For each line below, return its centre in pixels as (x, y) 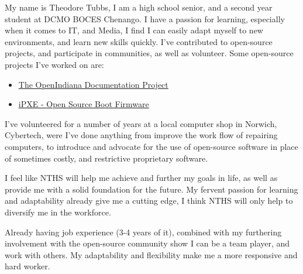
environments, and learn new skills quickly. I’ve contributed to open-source (139, 41)
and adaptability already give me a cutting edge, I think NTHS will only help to (149, 201)
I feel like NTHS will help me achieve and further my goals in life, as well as (141, 178)
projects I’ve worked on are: (54, 64)
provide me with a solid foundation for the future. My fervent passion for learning (151, 189)
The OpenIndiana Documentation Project (93, 84)
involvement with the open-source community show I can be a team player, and (147, 243)
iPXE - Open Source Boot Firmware (84, 104)
